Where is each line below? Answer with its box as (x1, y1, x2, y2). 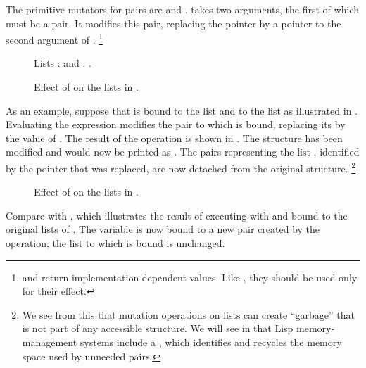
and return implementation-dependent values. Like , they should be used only (22, 269, 358, 284)
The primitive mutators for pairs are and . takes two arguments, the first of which (6, 2, 359, 16)
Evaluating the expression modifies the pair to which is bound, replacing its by (6, 117, 346, 132)
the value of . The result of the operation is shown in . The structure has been (6, 130, 343, 145)
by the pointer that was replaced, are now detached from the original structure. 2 (6, 159, 356, 175)
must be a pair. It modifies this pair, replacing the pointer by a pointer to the (6, 15, 341, 30)
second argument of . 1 (6, 30, 103, 46)
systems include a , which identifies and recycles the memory (80, 335, 342, 349)
